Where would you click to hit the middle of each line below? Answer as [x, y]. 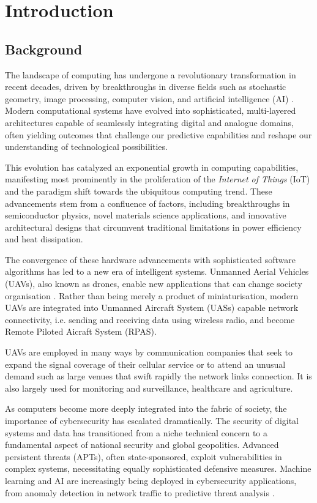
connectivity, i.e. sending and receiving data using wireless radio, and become [150, 319]
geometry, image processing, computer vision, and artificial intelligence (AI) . [150, 98]
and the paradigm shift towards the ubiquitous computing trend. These [139, 191]
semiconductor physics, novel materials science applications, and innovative [146, 215]
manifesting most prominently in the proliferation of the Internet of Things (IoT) [158, 179]
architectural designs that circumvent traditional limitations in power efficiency [153, 227]
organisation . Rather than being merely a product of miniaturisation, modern [152, 295]
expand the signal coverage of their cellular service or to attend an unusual [145, 364]
